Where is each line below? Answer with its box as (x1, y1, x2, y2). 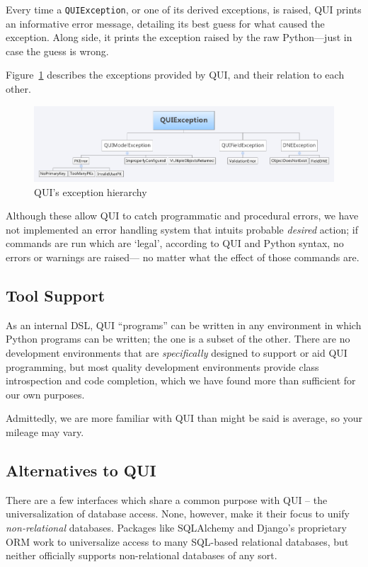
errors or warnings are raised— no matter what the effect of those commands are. (6, 249, 360, 264)
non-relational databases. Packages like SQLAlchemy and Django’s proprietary (6, 520, 347, 534)
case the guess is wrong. (6, 43, 109, 58)
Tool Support (6, 284, 105, 306)
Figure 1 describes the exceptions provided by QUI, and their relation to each (6, 67, 345, 82)
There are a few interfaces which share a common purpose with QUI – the (6, 492, 328, 507)
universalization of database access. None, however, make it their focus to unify (6, 506, 350, 521)
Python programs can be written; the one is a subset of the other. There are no (6, 331, 350, 346)
